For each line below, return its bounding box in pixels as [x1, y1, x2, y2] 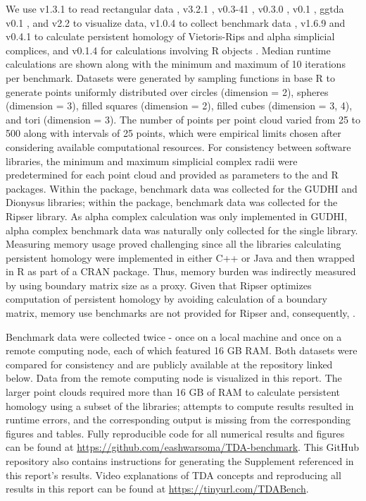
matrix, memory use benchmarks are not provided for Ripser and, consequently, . [6, 306, 356, 320]
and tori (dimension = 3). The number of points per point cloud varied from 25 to [6, 111, 360, 126]
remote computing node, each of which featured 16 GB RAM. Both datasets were [6, 343, 358, 358]
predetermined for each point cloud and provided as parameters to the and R [6, 167, 339, 182]
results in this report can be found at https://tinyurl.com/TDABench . [6, 481, 309, 496]
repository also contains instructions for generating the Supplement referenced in [6, 454, 354, 468]
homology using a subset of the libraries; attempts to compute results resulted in [6, 398, 354, 413]
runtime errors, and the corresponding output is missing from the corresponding [6, 412, 351, 427]
